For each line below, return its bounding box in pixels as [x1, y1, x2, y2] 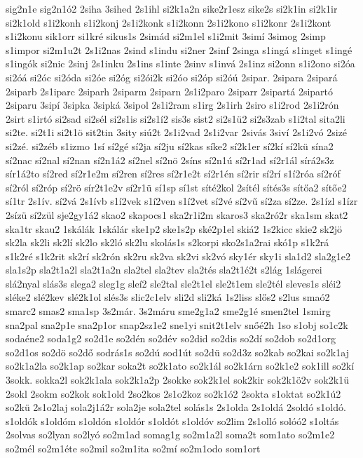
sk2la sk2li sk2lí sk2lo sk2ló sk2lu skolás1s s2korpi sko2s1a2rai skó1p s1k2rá [6, 235, 329, 250]
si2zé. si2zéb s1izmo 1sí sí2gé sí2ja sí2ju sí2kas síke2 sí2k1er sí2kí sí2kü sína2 [6, 138, 334, 153]
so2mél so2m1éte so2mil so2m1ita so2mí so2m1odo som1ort [6, 441, 261, 455]
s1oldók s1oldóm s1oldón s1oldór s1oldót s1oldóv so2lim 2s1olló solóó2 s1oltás [6, 413, 339, 428]
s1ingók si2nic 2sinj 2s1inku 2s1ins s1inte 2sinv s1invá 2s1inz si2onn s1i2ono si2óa [6, 56, 355, 71]
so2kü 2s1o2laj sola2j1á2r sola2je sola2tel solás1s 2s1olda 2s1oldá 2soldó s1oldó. [6, 400, 346, 415]
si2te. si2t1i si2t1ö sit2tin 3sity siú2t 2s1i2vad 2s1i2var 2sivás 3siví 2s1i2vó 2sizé [6, 125, 348, 140]
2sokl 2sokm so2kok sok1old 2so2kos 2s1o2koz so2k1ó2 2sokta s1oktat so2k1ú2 [6, 386, 341, 400]
